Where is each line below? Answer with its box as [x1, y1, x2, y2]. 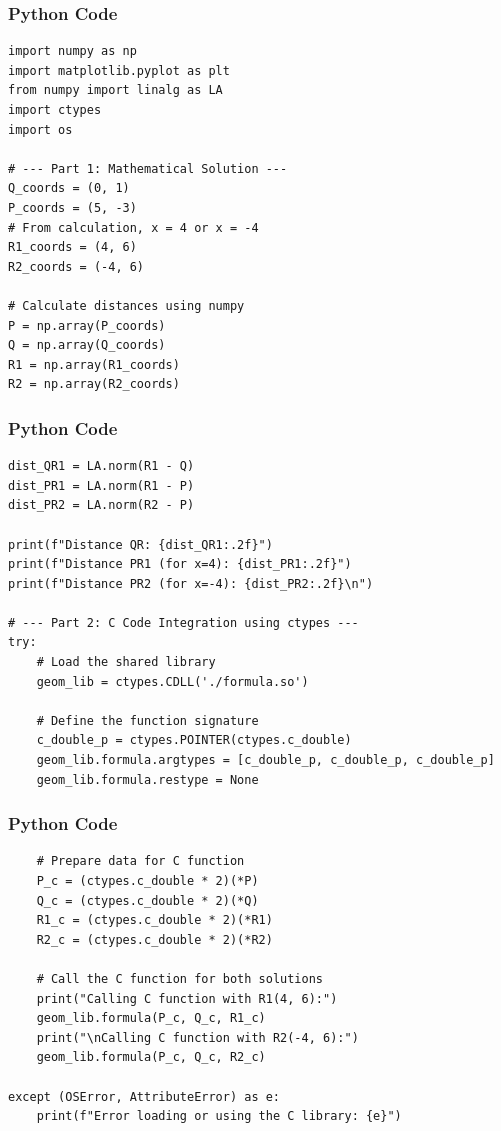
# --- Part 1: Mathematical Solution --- [8, 161, 288, 176]
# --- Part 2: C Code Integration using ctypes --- [8, 615, 359, 630]
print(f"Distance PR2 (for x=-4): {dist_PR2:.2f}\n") [8, 576, 374, 591]
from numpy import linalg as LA [8, 83, 223, 98]
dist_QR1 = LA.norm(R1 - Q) [8, 459, 195, 474]
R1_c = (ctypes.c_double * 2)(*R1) [36, 913, 273, 928]
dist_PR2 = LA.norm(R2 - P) [8, 498, 195, 513]
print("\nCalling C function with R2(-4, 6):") [36, 1030, 359, 1045]
